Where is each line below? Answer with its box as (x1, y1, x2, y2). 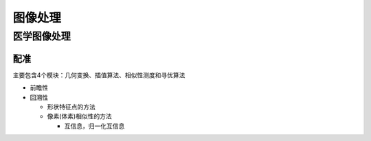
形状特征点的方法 (47, 103, 95, 111)
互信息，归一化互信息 (64, 122, 125, 130)
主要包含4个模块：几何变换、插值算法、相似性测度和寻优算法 (12, 70, 185, 79)
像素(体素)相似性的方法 (47, 112, 113, 120)
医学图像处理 (12, 30, 71, 42)
